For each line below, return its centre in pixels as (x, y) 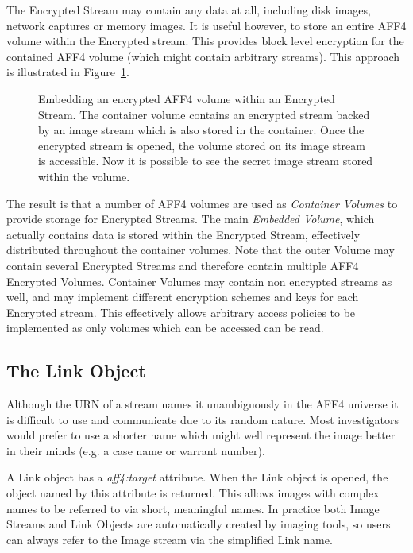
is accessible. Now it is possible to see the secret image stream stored (206, 161)
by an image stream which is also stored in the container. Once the (201, 130)
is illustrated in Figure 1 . (68, 72)
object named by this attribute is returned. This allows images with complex (193, 493)
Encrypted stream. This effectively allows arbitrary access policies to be (181, 312)
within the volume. (84, 176)
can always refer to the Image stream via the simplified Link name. (170, 539)
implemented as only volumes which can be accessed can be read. (165, 328)
